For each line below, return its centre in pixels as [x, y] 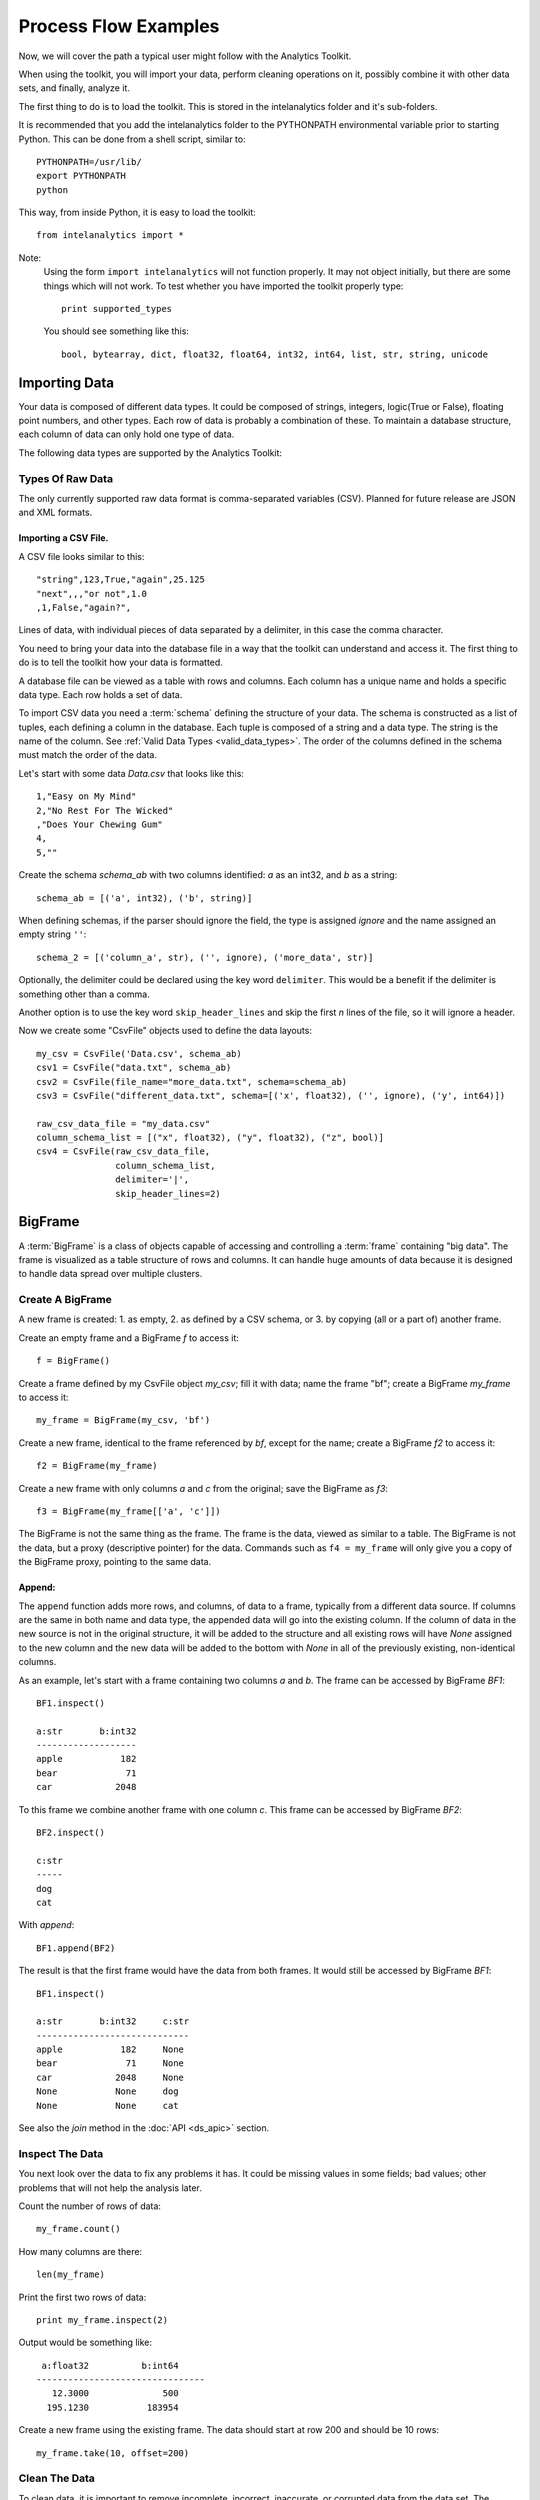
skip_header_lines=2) [168, 1193]
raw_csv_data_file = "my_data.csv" [123, 1123]
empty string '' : [52, 934]
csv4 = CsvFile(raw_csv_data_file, [123, 1151]
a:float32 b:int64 [110, 2365]
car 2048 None [110, 2077]
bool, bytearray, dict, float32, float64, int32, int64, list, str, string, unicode [275, 354]
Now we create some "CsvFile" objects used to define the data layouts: [165, 1031]
